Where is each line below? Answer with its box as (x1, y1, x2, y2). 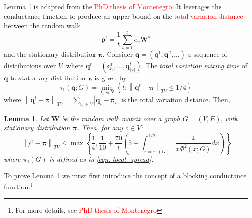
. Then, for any (77, 123, 123, 133)
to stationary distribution (10, 72, 86, 82)
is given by (94, 72, 126, 82)
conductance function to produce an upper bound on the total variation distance (4, 11, 243, 21)
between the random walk (4, 20, 80, 31)
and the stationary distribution (4, 48, 96, 59)
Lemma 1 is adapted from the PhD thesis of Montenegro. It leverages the (4, 1, 221, 11)
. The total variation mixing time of (141, 60, 247, 70)
